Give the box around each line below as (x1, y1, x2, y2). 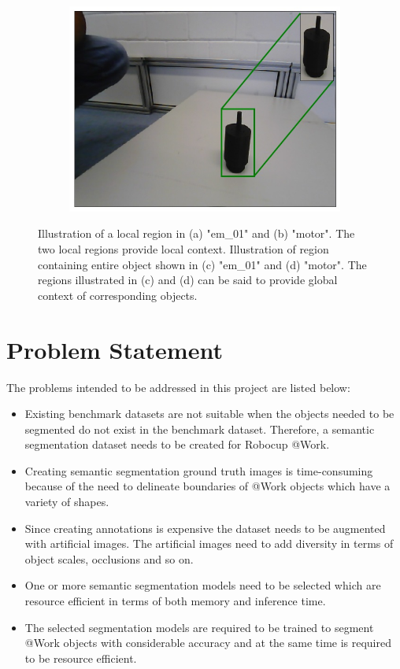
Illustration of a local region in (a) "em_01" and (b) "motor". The (38, 225, 355, 242)
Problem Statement (6, 333, 223, 365)
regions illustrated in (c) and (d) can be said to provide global (38, 272, 338, 288)
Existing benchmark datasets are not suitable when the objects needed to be (24, 405, 394, 422)
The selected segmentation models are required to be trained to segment (24, 619, 374, 635)
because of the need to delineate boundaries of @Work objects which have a (24, 478, 391, 494)
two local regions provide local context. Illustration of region (38, 241, 329, 257)
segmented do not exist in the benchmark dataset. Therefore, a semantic (24, 420, 375, 437)
